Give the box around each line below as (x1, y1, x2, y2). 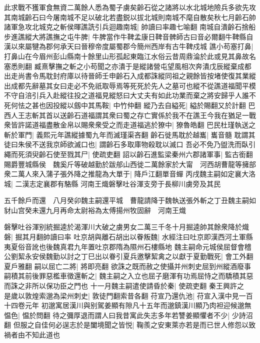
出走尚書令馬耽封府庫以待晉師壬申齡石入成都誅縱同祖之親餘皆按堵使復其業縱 (4, 70, 256, 81)
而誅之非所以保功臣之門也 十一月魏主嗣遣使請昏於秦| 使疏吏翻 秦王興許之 (4, 280, 244, 291)
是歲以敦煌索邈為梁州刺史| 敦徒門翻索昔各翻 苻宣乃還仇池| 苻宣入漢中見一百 (4, 290, 253, 300)
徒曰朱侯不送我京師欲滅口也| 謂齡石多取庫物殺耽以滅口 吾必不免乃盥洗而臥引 (4, 139, 256, 149)
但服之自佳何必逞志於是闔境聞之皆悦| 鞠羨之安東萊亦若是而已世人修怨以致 (13, 319, 256, 330)
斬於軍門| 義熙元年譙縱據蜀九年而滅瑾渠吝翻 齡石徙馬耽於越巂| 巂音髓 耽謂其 (4, 129, 255, 139)
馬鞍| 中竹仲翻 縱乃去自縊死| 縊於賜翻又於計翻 (94, 99, 246, 110)
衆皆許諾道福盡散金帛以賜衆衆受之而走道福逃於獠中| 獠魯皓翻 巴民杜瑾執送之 (4, 119, 256, 130)
